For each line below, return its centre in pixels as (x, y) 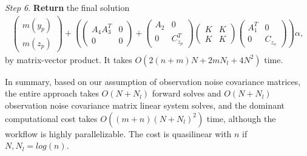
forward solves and (187, 93)
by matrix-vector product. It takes (69, 59)
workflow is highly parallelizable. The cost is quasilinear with (118, 133)
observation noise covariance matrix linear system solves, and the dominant (145, 105)
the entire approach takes (52, 93)
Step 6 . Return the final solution (67, 7)
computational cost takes (51, 118)
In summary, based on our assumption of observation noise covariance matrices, (153, 81)
